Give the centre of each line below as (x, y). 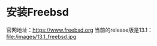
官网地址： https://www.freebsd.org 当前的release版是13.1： (79, 30)
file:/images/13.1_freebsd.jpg (41, 36)
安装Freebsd (37, 12)
